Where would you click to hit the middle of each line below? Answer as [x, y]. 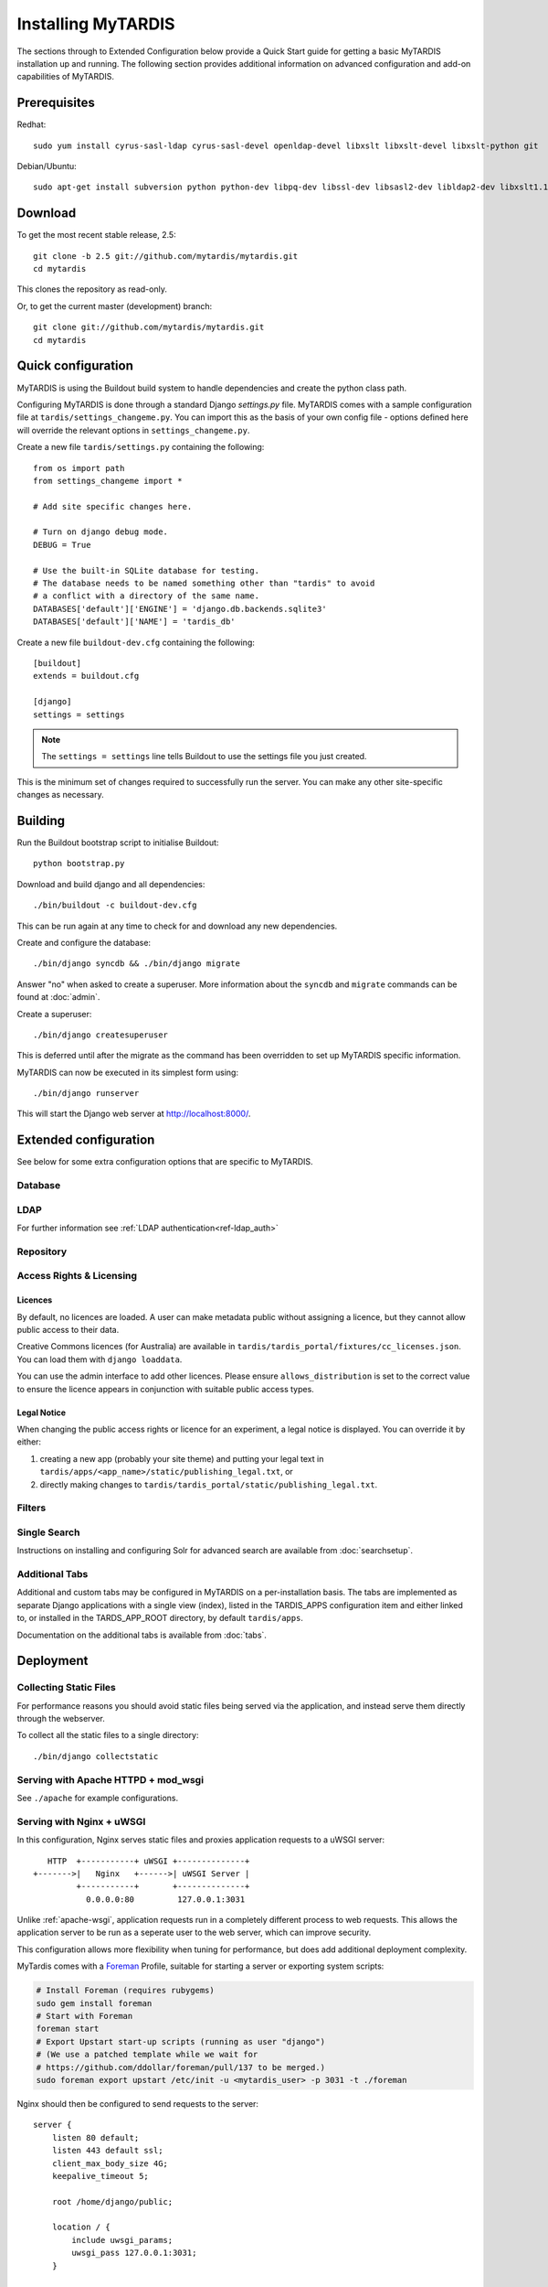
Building [41, 820]
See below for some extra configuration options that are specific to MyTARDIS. [165, 1162]
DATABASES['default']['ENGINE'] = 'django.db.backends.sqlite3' [180, 609]
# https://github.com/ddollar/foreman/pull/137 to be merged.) [181, 2067]
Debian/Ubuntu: [47, 166]
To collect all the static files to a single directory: [108, 1735]
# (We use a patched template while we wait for [147, 2055]
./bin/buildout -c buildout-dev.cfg [115, 905]
